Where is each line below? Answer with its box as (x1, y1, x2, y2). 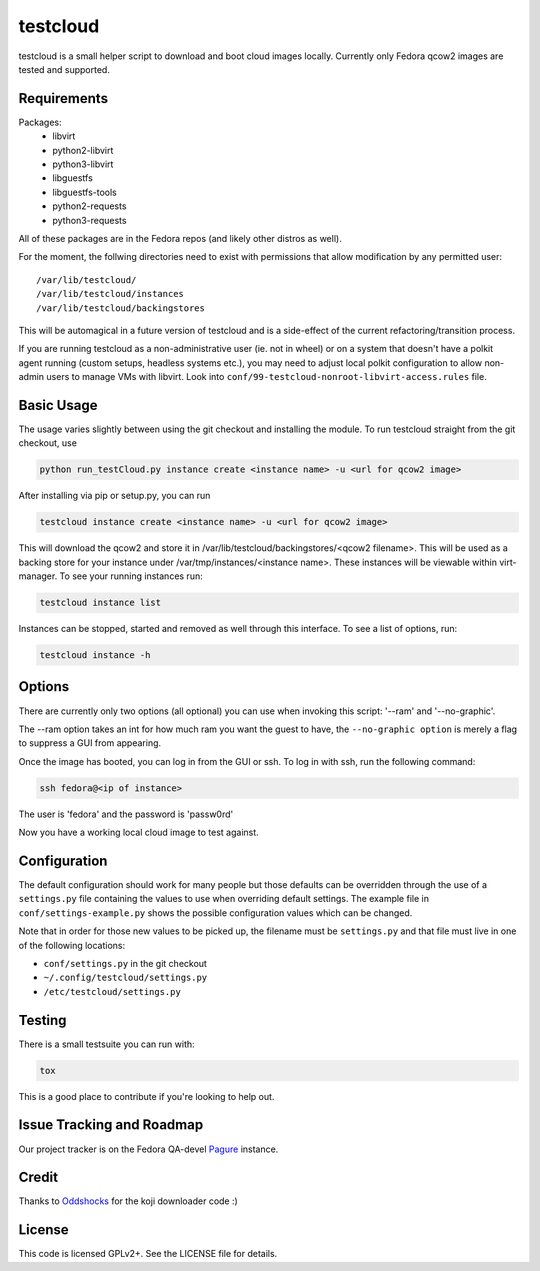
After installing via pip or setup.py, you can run (18, 490, 211, 502)
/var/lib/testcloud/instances (36, 288, 185, 300)
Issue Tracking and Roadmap (18, 1116, 204, 1134)
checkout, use (18, 437, 77, 449)
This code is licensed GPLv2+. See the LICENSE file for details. (18, 1248, 278, 1260)
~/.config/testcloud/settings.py (43, 972, 208, 984)
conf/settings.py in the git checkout (43, 957, 207, 969)
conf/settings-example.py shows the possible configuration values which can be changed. (18, 906, 413, 919)
